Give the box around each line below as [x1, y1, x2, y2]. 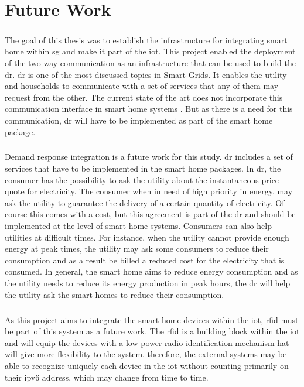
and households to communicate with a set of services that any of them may [5, 80, 279, 92]
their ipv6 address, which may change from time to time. [5, 371, 209, 383]
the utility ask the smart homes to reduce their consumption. [5, 288, 224, 300]
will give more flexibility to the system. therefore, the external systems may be [5, 348, 287, 360]
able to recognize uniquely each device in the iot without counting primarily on [5, 359, 289, 371]
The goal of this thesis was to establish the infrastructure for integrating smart [5, 33, 288, 46]
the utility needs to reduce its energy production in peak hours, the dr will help [5, 277, 291, 289]
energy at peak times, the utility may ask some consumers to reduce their [5, 242, 269, 255]
